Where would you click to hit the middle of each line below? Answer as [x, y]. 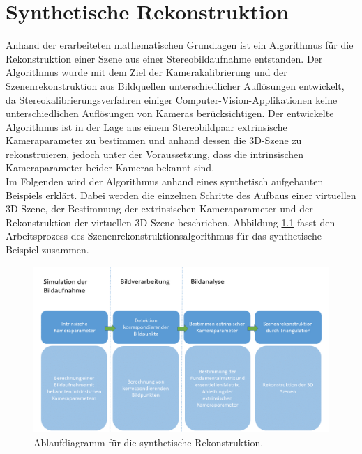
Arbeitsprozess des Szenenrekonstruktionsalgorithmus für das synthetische [164, 236]
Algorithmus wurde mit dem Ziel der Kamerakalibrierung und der [146, 72]
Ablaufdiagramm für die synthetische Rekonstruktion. [149, 442]
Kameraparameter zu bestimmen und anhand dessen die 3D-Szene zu [154, 140]
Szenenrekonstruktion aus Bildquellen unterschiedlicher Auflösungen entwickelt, [175, 85]
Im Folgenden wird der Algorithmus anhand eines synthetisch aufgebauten [165, 181]
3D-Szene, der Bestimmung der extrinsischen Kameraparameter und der [159, 209]
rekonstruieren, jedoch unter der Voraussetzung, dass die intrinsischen [155, 154]
